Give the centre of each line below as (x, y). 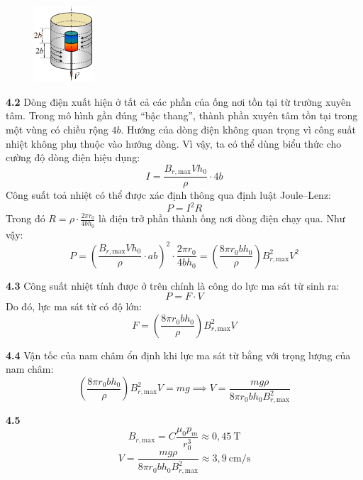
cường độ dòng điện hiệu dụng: (73, 157)
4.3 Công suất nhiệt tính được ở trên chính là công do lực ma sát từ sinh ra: (173, 285)
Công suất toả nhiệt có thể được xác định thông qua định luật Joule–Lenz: (169, 195)
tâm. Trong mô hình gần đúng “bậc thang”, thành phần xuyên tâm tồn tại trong (182, 115)
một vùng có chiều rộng (57, 129)
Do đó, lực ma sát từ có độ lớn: (74, 306)
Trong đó (26, 218)
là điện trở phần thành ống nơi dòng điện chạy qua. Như (222, 218)
